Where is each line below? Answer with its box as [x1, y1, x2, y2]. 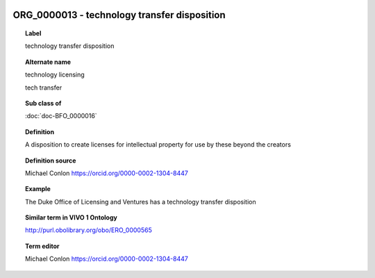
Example [25, 185, 51, 193]
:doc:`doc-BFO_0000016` [25, 112, 97, 120]
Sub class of [25, 99, 62, 107]
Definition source [25, 156, 76, 165]
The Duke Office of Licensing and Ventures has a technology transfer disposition [25, 197, 256, 206]
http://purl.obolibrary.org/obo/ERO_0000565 [25, 226, 152, 234]
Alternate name [25, 58, 72, 66]
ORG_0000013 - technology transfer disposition [12, 9, 226, 21]
